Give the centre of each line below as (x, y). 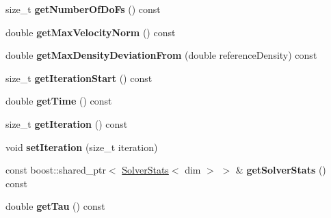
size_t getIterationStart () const (79, 78)
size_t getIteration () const (67, 123)
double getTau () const (55, 206)
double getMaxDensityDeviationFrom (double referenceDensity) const (161, 55)
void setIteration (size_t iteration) (82, 147)
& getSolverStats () (281, 170)
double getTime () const (59, 101)
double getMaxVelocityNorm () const (91, 32)
